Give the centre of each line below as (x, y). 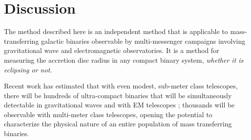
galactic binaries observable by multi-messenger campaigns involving (143, 41)
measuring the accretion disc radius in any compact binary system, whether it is (124, 60)
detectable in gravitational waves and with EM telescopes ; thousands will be (119, 105)
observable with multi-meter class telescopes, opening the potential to (108, 114)
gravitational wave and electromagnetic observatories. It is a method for (112, 50)
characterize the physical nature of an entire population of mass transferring (118, 124)
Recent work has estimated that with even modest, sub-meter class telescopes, (121, 86)
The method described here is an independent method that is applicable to (116, 31)
